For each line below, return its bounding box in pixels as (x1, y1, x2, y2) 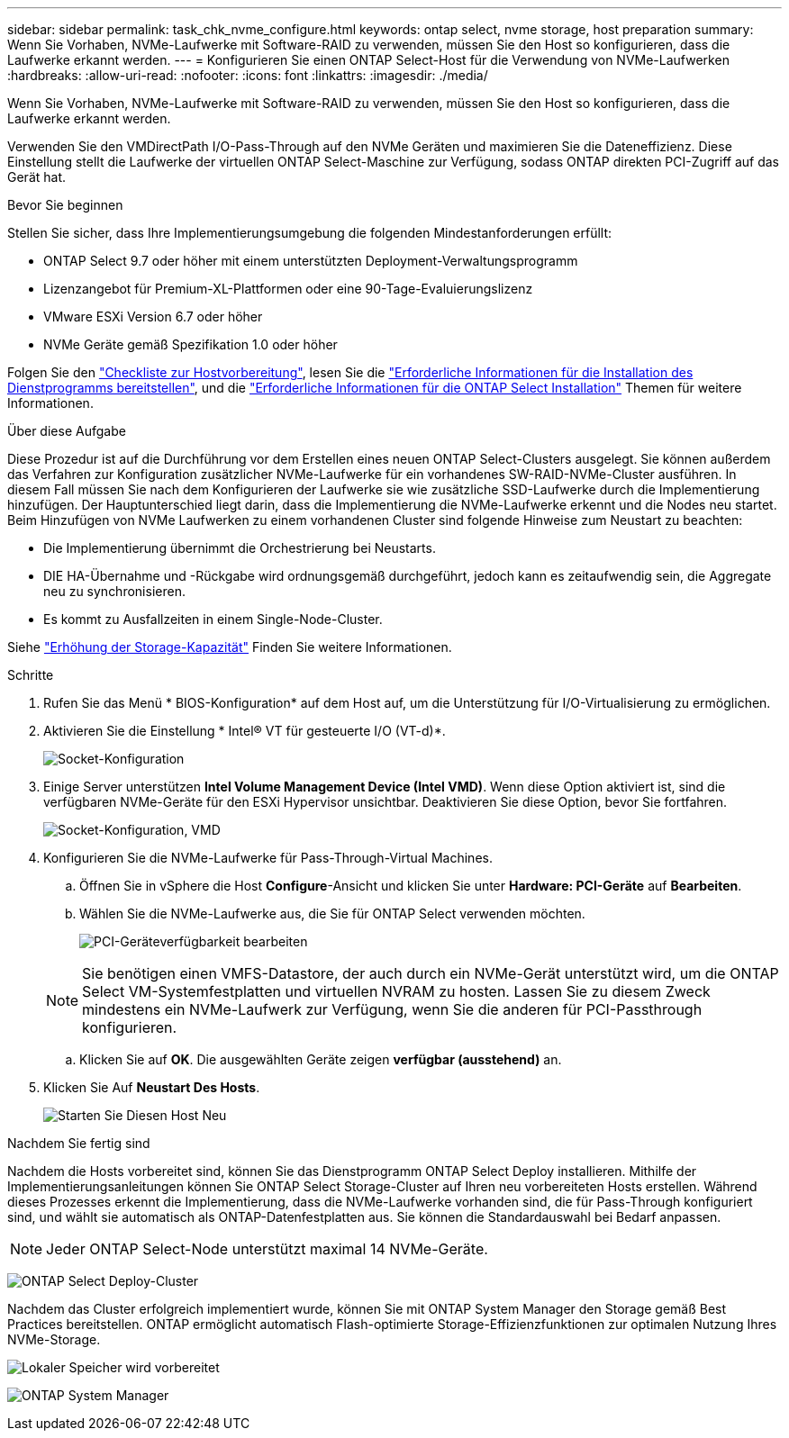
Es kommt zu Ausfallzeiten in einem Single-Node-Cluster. (43, 611, 383, 627)
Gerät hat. (7, 169, 67, 185)
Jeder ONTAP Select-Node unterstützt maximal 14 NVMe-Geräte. (46, 1240, 488, 1258)
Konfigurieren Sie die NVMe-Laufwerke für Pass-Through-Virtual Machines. (43, 850, 493, 865)
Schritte (7, 667, 54, 683)
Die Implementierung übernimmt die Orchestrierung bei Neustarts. (43, 540, 436, 556)
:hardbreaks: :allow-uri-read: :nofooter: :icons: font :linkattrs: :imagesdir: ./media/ (7, 68, 488, 83)
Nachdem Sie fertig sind (7, 1135, 150, 1151)
